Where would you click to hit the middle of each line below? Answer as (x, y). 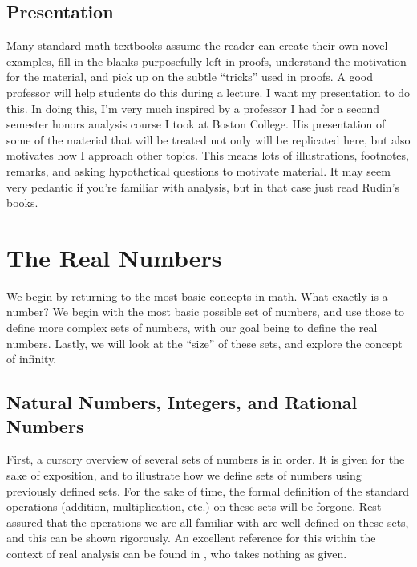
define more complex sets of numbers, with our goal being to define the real (192, 328)
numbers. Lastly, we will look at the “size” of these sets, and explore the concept (204, 343)
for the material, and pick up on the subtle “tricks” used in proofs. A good (190, 77)
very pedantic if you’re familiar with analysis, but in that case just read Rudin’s (203, 186)
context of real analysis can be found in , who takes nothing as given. (177, 553)
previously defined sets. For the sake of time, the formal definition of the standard (208, 490)
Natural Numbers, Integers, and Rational (182, 402)
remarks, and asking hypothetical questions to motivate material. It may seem (198, 170)
